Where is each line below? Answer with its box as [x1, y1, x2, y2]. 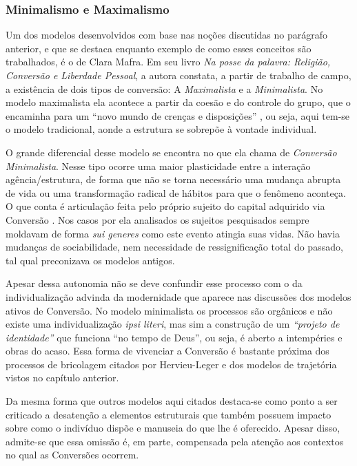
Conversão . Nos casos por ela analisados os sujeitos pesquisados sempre [6, 212, 309, 226]
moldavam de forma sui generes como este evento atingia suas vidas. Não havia [6, 226, 340, 240]
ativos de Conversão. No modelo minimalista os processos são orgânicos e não [6, 303, 333, 317]
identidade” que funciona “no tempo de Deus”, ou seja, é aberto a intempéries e [6, 330, 343, 344]
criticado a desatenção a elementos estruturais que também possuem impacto [6, 407, 331, 421]
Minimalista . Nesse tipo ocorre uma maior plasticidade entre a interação [6, 158, 311, 173]
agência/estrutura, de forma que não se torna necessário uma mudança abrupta [6, 172, 341, 187]
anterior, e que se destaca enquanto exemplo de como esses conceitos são [6, 41, 312, 55]
